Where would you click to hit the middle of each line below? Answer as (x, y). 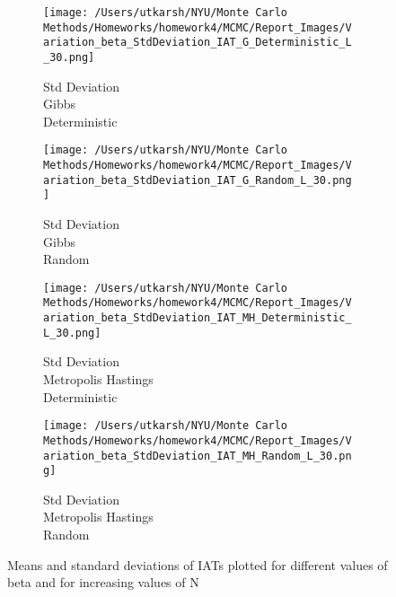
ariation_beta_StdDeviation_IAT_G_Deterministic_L (198, 43)
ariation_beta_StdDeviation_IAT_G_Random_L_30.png (198, 180)
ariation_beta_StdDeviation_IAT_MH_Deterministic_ (198, 318)
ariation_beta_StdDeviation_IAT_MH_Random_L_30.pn (198, 456)
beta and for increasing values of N (103, 582)
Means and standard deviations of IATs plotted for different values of (198, 564)
